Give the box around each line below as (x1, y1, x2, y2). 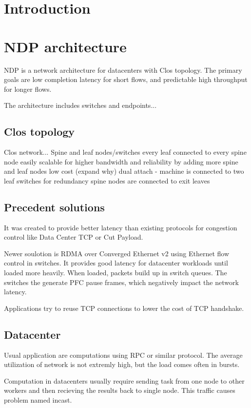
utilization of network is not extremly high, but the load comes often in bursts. (4, 359, 240, 369)
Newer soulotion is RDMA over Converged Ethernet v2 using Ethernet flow (4, 248, 230, 258)
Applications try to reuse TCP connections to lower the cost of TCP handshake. (4, 303, 244, 313)
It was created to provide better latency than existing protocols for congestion (4, 222, 237, 232)
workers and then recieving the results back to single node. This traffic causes (4, 385, 235, 395)
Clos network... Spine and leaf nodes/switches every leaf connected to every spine (4, 147, 247, 157)
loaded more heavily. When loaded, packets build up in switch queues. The (4, 267, 227, 278)
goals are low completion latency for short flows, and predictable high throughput (4, 74, 248, 84)
